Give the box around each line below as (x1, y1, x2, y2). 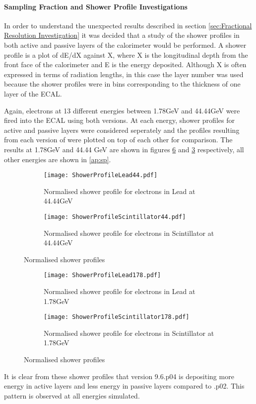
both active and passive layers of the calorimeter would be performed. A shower (4, 39, 247, 50)
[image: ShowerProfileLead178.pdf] (44, 272, 161, 279)
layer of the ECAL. (4, 88, 62, 99)
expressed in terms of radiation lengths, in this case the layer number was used (4, 69, 244, 79)
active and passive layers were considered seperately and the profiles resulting (4, 124, 240, 135)
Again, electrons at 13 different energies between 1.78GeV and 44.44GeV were (4, 105, 240, 115)
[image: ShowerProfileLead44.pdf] (44, 172, 158, 179)
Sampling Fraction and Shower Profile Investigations (4, 1, 188, 11)
